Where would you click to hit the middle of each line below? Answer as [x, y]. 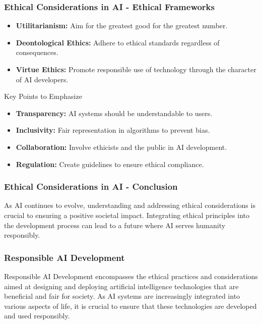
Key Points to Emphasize [43, 96]
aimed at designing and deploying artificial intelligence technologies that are [121, 286]
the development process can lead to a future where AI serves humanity [115, 225]
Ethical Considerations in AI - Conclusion [91, 186]
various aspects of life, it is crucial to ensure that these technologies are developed [130, 306]
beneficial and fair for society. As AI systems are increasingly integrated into [122, 296]
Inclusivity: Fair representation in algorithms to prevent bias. [113, 130]
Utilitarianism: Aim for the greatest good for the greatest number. [122, 25]
